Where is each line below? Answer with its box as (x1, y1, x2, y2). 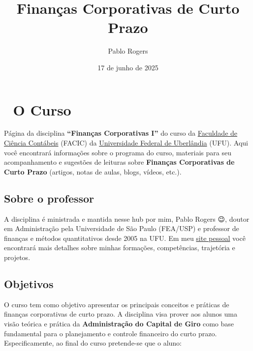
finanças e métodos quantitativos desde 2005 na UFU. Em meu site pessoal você (4, 233, 246, 243)
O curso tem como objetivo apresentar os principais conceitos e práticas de (4, 299, 229, 309)
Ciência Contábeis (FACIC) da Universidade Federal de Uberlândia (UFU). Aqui (4, 138, 248, 148)
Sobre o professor (4, 190, 95, 205)
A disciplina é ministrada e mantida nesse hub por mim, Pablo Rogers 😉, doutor (4, 213, 250, 224)
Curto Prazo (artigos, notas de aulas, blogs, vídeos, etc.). (4, 166, 182, 176)
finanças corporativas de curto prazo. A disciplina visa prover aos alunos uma (4, 309, 237, 319)
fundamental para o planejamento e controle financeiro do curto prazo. (4, 328, 217, 338)
